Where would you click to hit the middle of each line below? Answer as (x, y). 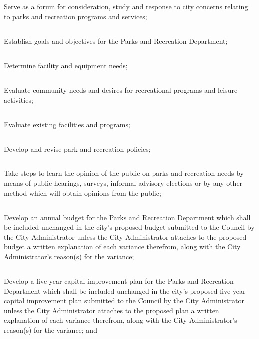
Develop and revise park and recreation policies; (77, 149)
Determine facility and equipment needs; (66, 65)
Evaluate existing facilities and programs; (67, 124)
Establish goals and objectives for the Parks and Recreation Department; (116, 41)
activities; (19, 100)
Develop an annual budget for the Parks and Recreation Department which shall (127, 217)
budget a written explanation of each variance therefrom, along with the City (122, 247)
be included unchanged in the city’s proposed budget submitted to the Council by (129, 227)
